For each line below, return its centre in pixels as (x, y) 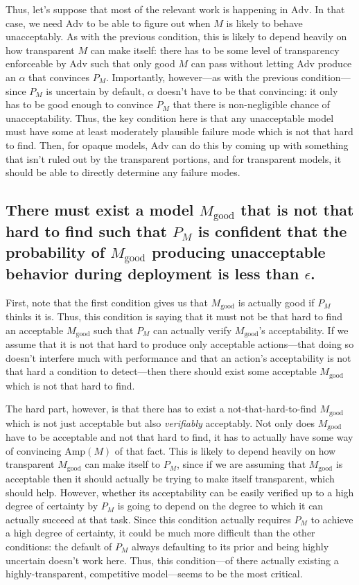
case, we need (34, 23)
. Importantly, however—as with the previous (202, 77)
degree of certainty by (52, 506)
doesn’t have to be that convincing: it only (247, 90)
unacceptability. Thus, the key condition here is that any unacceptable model (170, 117)
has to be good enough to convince (79, 104)
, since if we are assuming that (241, 464)
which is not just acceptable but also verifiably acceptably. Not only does (160, 422)
